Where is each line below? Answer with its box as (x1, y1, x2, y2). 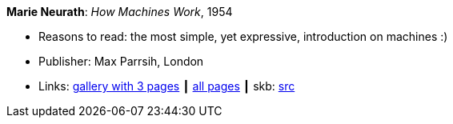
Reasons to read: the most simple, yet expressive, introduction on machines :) (38, 30, 448, 43)
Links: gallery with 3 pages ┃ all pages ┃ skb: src (38, 79, 295, 93)
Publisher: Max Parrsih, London (38, 54, 204, 68)
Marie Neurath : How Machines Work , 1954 (6, 5, 233, 18)
